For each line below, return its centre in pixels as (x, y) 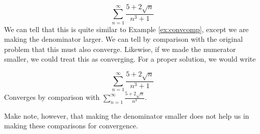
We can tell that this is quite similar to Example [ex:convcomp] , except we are (126, 29)
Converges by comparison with (52, 97)
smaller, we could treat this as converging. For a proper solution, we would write (130, 59)
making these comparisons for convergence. (71, 126)
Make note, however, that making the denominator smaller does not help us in (127, 115)
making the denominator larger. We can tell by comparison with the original (124, 39)
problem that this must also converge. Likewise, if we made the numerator (120, 49)
